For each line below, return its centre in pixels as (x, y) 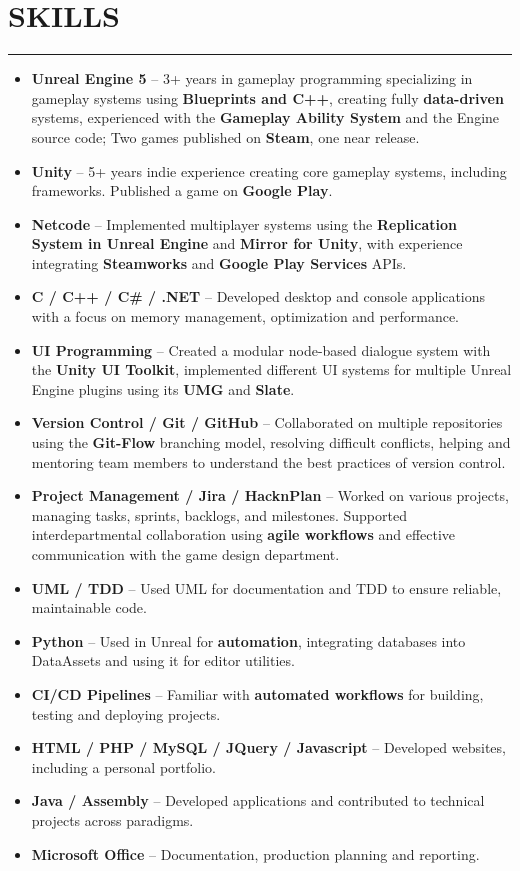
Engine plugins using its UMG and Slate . (163, 388)
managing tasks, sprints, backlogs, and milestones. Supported (219, 514)
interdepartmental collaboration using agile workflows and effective (243, 534)
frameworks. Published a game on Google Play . (182, 190)
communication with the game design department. (185, 554)
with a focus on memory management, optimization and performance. (245, 316)
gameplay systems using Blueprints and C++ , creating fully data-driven (267, 97)
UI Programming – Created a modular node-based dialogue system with (261, 349)
